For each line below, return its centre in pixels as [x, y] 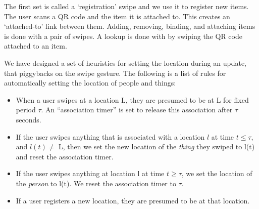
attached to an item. [36, 46]
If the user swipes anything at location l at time [90, 173]
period [26, 110]
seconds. [29, 119]
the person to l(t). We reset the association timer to [96, 183]
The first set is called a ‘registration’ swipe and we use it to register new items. [126, 6]
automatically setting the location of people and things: [90, 83]
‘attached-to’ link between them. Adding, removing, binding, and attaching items [130, 26]
